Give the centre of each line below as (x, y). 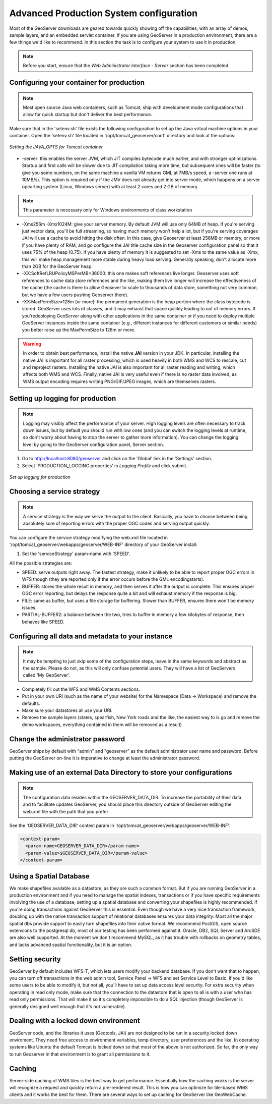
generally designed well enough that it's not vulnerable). (68, 1006)
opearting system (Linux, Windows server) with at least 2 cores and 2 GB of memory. (110, 187)
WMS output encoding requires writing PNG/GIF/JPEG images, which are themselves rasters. (120, 381)
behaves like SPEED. (43, 622)
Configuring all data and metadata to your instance (91, 636)
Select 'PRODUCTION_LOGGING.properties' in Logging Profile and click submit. (105, 465)
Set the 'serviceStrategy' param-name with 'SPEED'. (76, 554)
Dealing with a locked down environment (75, 1021)
